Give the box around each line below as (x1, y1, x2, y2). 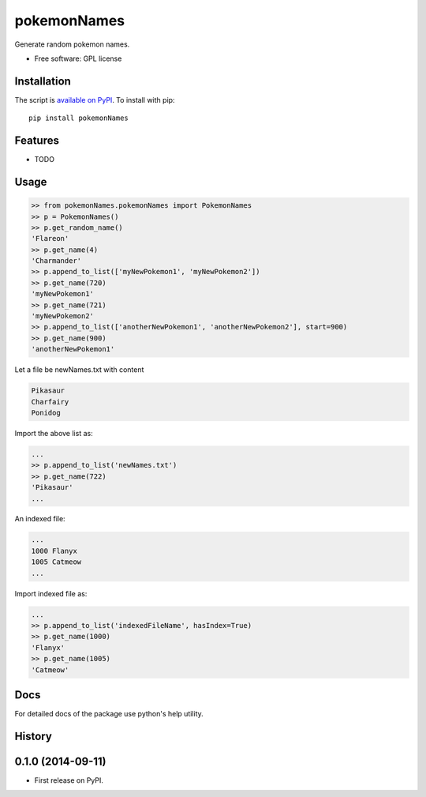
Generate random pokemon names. (14, 39, 130, 49)
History (14, 729, 53, 742)
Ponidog (31, 408, 61, 417)
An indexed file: (14, 514, 66, 524)
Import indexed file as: (14, 588, 88, 598)
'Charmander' (31, 257, 82, 265)
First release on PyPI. (34, 775, 104, 785)
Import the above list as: (14, 428, 94, 438)
